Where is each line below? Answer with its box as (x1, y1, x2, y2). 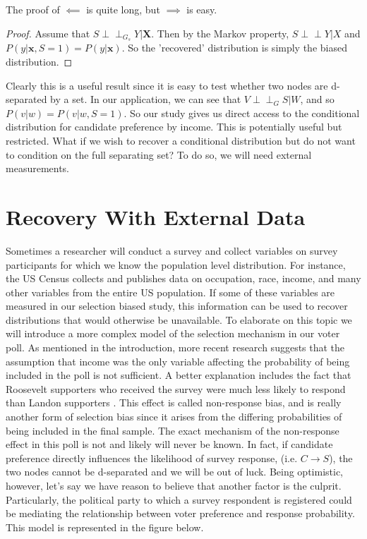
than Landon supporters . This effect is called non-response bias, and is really (6, 395, 342, 410)
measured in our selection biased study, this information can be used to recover (6, 298, 348, 313)
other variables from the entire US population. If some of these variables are (6, 284, 335, 299)
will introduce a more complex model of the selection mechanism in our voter (6, 326, 340, 341)
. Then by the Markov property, (151, 25, 289, 40)
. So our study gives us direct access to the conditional (124, 105, 360, 120)
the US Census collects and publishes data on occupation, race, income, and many (6, 271, 361, 286)
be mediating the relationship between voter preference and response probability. (6, 506, 355, 521)
